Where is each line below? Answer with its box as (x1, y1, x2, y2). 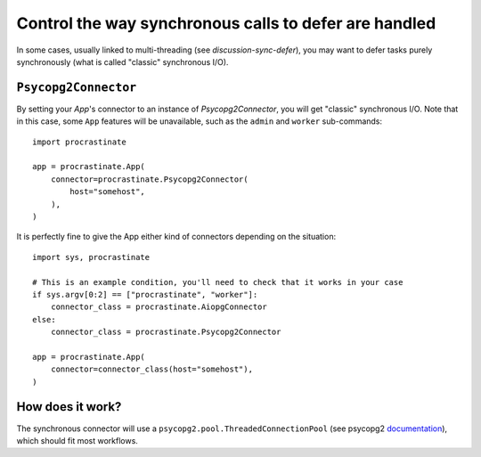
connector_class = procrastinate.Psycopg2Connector (50, 327, 281, 338)
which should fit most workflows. (16, 435, 138, 445)
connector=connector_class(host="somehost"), (50, 364, 254, 374)
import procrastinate (32, 136, 126, 147)
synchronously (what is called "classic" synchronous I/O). (16, 56, 229, 67)
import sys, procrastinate (32, 252, 151, 262)
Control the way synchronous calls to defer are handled (16, 13, 436, 33)
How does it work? (16, 399, 122, 414)
